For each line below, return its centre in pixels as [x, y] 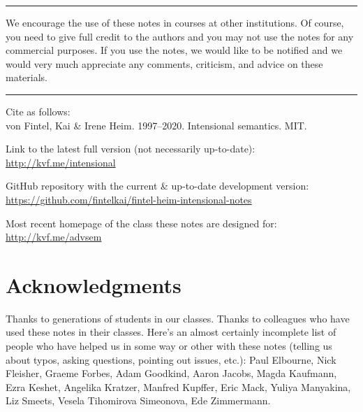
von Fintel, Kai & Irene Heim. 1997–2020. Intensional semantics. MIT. [156, 125]
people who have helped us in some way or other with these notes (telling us [169, 346]
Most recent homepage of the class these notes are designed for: [141, 223]
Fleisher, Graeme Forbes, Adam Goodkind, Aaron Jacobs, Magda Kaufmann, [171, 373]
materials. [27, 77]
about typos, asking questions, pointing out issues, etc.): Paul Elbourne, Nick [171, 359]
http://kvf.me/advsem [54, 237]
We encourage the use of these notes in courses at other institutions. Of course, [175, 22]
